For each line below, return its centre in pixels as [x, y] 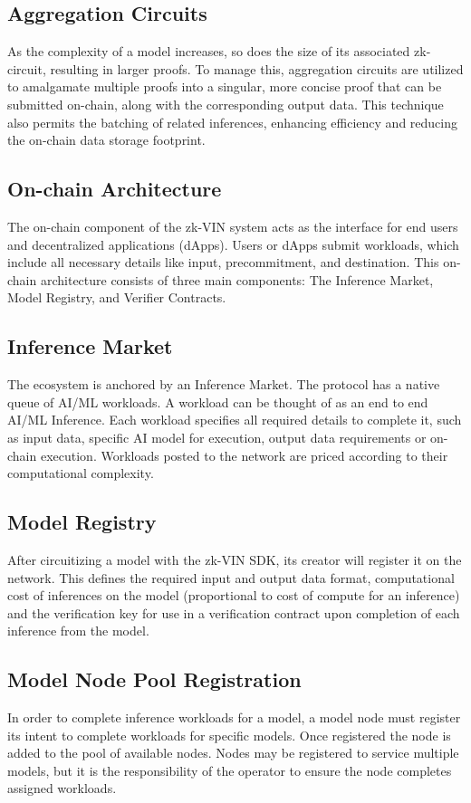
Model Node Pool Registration [154, 679]
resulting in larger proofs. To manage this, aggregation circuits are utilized [257, 68]
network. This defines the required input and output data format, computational [231, 577]
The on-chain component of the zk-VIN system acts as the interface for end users [233, 226]
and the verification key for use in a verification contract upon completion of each [234, 612]
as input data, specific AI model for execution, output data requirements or [217, 437]
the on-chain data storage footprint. [106, 140]
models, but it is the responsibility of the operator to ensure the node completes [230, 770]
